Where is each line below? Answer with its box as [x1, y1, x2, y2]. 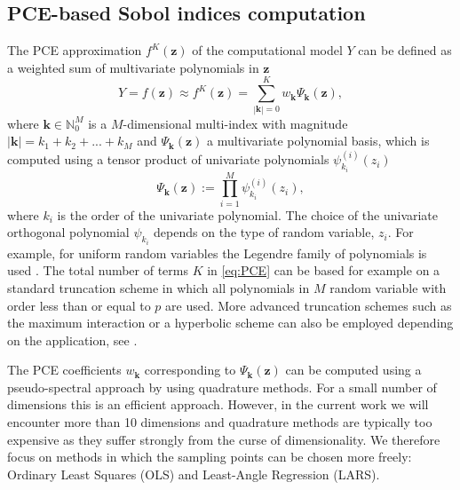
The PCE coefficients [7, 360, 122, 379]
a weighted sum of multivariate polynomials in [7, 58, 259, 76]
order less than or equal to [7, 296, 151, 314]
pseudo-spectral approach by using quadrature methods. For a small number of [7, 377, 437, 396]
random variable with [329, 278, 447, 296]
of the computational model [192, 41, 343, 59]
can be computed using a [285, 360, 422, 379]
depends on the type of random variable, [154, 223, 375, 241]
